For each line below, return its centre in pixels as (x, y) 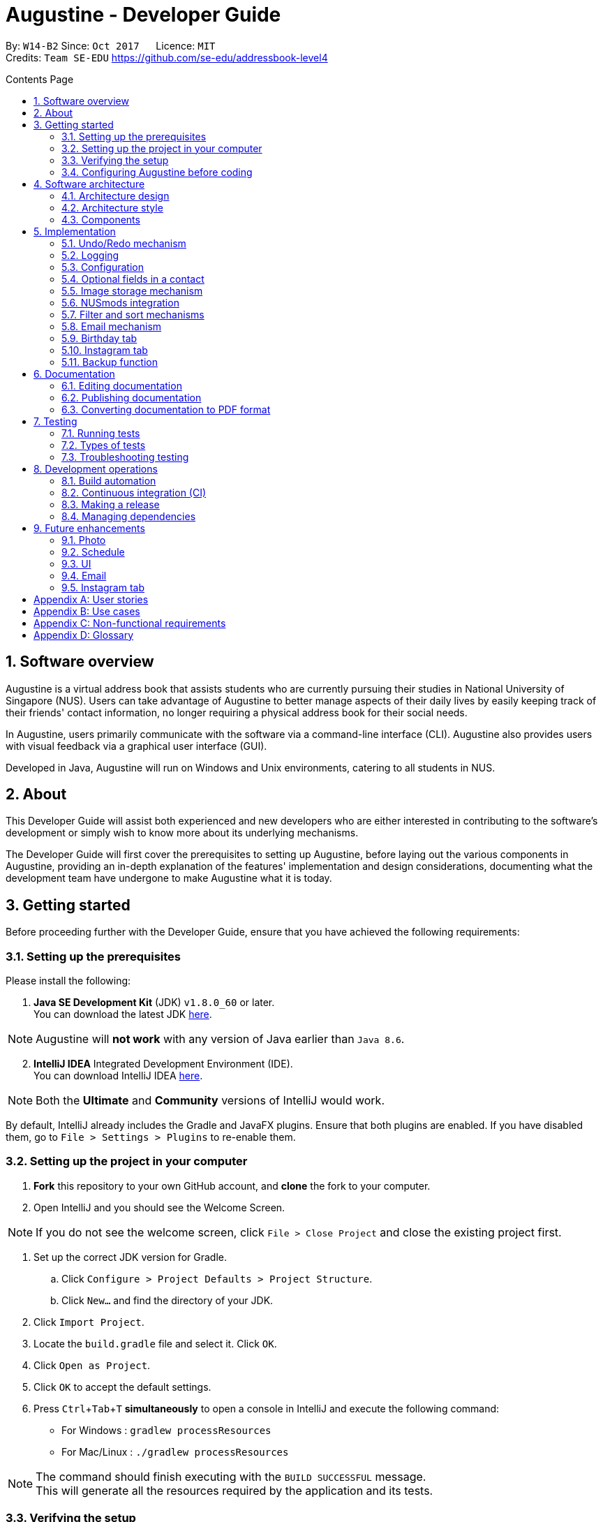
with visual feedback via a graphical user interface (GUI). (136, 746)
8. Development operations (96, 468)
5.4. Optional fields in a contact (133, 279)
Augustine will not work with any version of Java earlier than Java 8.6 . (220, 1039)
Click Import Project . (89, 1322)
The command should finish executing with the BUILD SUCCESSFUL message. (231, 1476)
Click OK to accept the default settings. (122, 1387)
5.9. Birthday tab (99, 338)
